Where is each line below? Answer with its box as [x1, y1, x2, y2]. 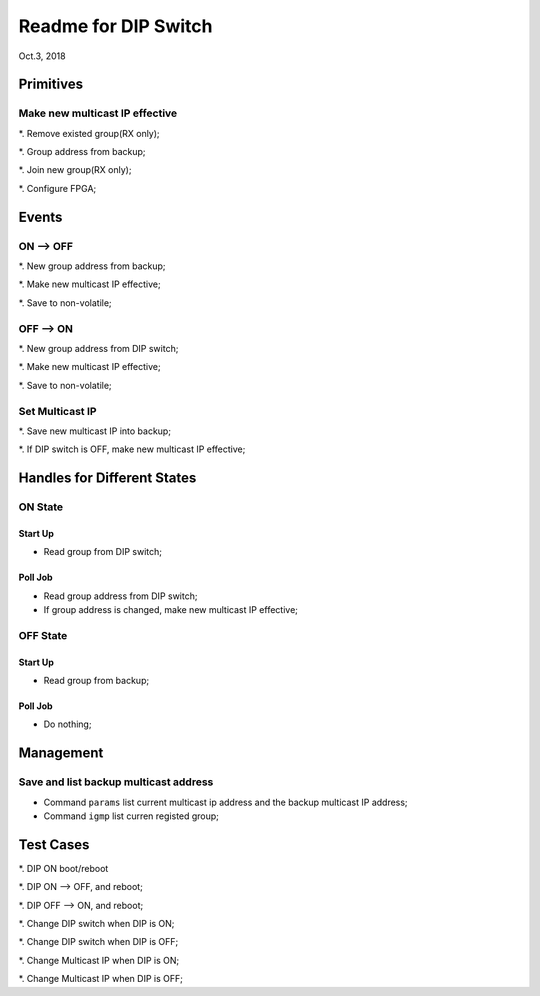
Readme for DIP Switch [18, 15, 213, 37]
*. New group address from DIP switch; [18, 342, 179, 354]
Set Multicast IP [18, 404, 97, 418]
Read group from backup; [43, 674, 150, 686]
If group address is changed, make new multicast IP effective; [43, 604, 299, 616]
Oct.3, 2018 [18, 50, 66, 62]
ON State [18, 500, 64, 514]
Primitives [18, 76, 84, 93]
